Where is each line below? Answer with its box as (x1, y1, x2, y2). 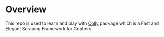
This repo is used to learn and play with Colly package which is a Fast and (5, 20, 159, 26)
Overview (5, 4, 47, 15)
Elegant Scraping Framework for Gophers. (5, 25, 93, 31)
